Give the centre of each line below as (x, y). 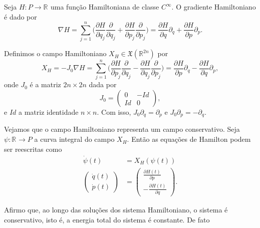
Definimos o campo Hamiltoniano (55, 53)
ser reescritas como (33, 149)
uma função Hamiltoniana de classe (105, 7)
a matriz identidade (49, 112)
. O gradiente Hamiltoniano (214, 7)
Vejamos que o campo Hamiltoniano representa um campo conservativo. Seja (122, 129)
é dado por (21, 16)
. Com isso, (114, 112)
